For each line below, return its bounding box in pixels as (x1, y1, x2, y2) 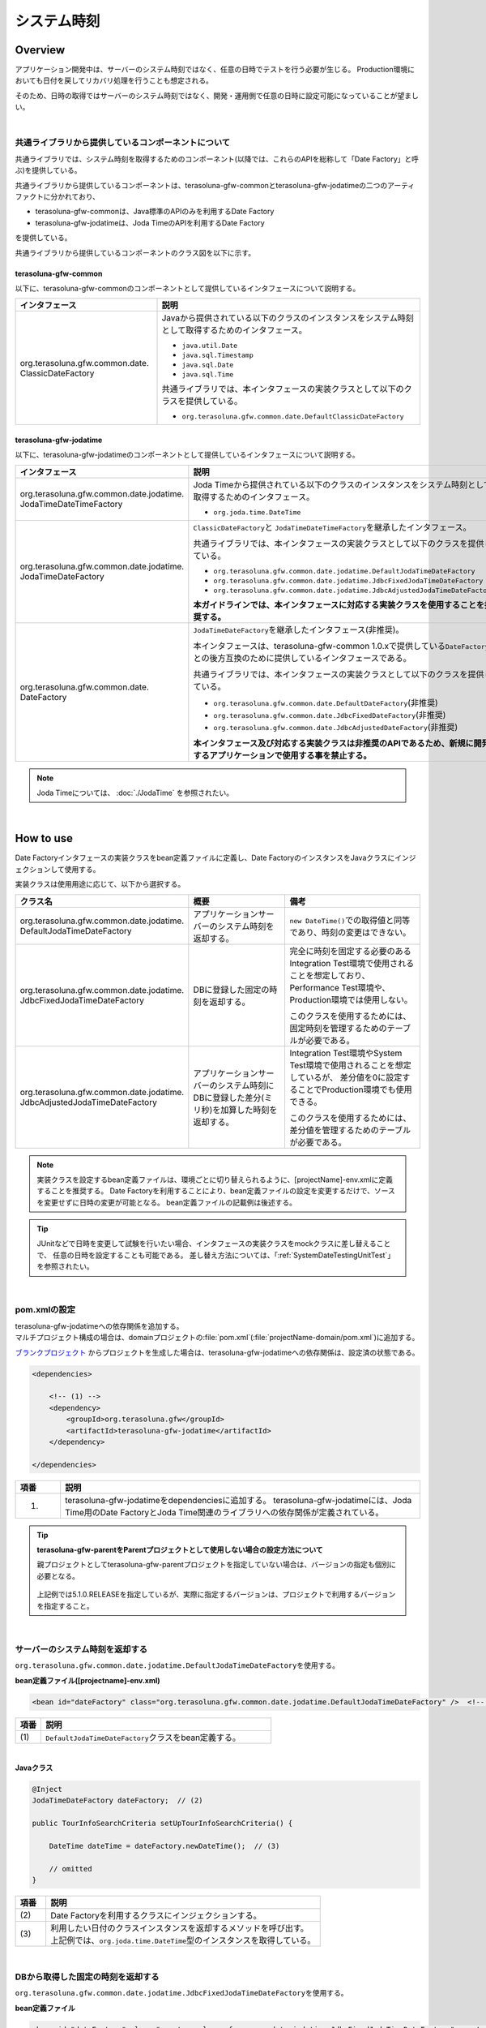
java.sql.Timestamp (181, 351, 254, 360)
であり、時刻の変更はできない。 (289, 926, 411, 938)
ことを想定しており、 (289, 969, 370, 981)
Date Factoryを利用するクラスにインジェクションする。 (49, 1910, 262, 1921)
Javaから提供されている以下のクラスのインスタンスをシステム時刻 (161, 312, 415, 324)
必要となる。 (36, 1570, 80, 1581)
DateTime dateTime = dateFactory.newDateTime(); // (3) (49, 1841, 280, 1850)
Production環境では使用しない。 (289, 994, 413, 1005)
